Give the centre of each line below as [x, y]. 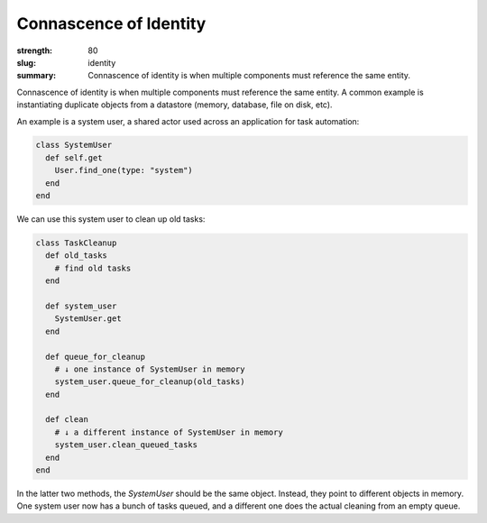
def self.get [74, 157]
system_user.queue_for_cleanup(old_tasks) [150, 382]
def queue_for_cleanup [96, 357]
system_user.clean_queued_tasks [126, 445]
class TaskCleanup [76, 243]
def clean [67, 420]
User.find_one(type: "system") [124, 170]
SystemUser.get [88, 319]
